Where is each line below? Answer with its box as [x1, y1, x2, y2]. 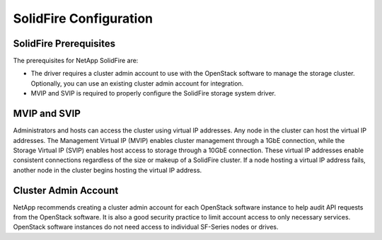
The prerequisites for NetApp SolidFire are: [13, 57, 139, 65]
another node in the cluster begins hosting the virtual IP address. [13, 166, 202, 174]
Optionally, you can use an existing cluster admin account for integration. [30, 79, 244, 88]
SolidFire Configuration [13, 11, 154, 26]
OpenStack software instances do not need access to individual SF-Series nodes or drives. [13, 223, 279, 232]
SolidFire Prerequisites [13, 38, 116, 50]
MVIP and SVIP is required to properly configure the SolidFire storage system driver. [30, 89, 276, 98]
